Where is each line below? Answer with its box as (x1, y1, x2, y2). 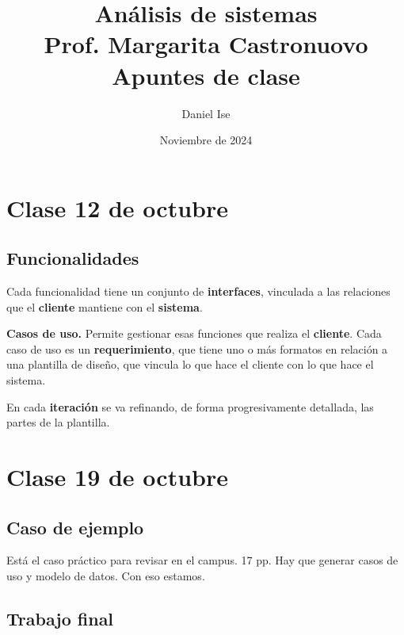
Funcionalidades (6, 246, 139, 270)
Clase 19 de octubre (6, 461, 228, 493)
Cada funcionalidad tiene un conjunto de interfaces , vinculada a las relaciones (6, 283, 391, 300)
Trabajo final (6, 606, 114, 630)
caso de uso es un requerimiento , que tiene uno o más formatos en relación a (6, 340, 388, 357)
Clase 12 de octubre (6, 191, 228, 224)
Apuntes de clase (112, 59, 300, 91)
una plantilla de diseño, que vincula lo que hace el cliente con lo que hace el (6, 356, 374, 373)
